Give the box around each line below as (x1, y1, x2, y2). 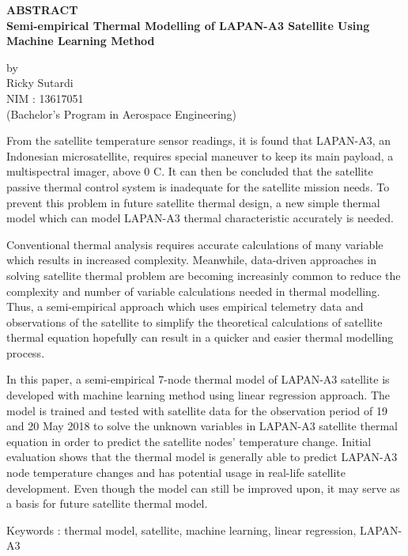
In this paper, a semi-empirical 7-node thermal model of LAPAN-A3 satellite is (6, 371, 390, 388)
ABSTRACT (6, 2, 78, 17)
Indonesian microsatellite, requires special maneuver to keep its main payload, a (6, 147, 394, 164)
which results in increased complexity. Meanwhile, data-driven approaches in (6, 252, 376, 268)
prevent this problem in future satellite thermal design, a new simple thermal (6, 194, 380, 210)
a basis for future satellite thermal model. (6, 495, 208, 512)
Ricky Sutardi (6, 74, 74, 91)
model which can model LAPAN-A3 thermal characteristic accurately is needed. (6, 210, 394, 226)
